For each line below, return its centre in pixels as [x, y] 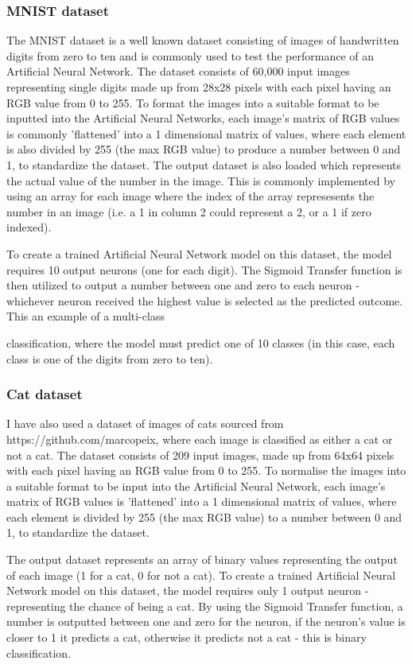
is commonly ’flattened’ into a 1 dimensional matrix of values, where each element [206, 133]
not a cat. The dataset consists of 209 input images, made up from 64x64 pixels [200, 454]
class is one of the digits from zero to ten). [110, 358]
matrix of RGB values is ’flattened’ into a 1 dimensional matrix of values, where [202, 501]
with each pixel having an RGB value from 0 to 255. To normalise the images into [206, 470]
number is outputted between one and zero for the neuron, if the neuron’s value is [206, 621]
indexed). [29, 227]
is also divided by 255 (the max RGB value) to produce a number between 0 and [204, 149]
